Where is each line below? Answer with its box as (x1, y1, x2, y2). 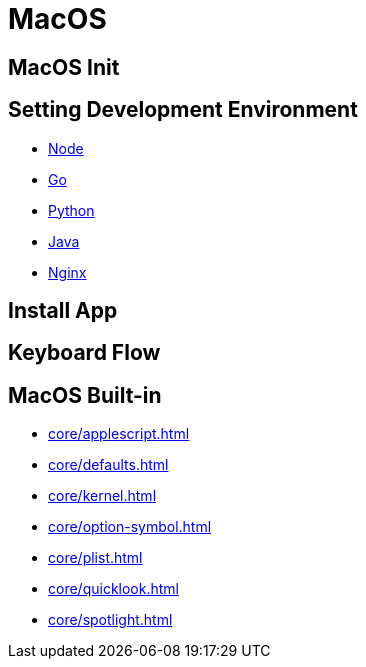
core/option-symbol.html (48, 518, 212, 536)
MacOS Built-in (8, 382, 162, 408)
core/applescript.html (48, 425, 190, 443)
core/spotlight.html (48, 611, 173, 629)
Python (48, 201, 95, 219)
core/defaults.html (48, 456, 169, 474)
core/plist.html (48, 549, 143, 567)
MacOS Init (8, 54, 120, 80)
